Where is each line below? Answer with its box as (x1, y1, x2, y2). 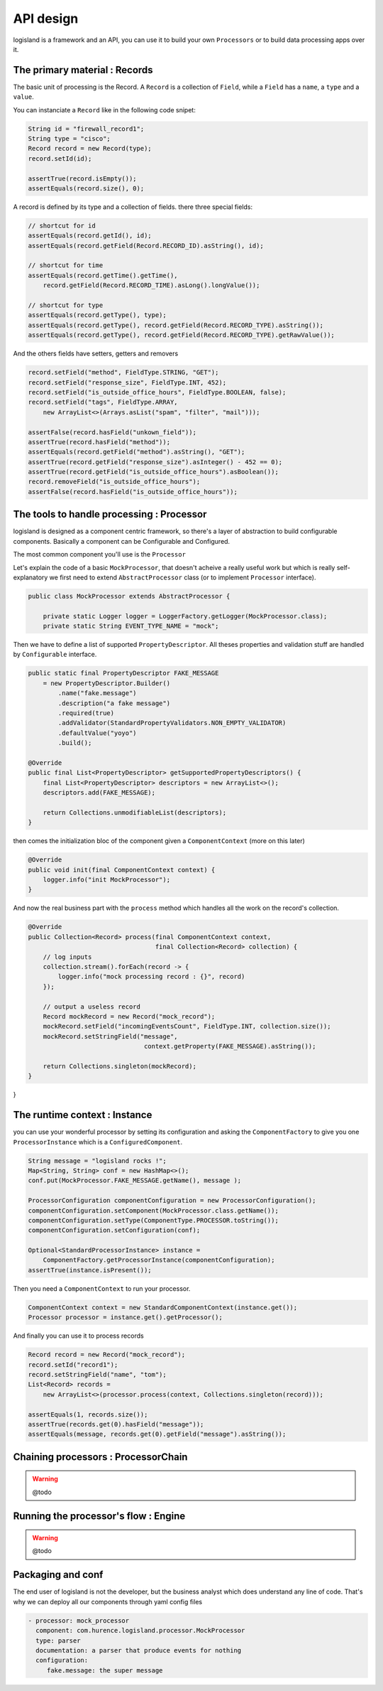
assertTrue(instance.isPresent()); (28, 1266, 152, 1274)
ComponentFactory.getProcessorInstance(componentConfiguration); (43, 1256, 275, 1265)
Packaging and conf (13, 1569, 104, 1581)
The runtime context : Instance (13, 1109, 152, 1121)
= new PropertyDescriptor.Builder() (43, 679, 170, 687)
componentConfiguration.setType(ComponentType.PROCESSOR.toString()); (28, 1216, 279, 1224)
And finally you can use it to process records (13, 1331, 145, 1340)
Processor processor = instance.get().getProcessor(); (28, 1314, 223, 1321)
